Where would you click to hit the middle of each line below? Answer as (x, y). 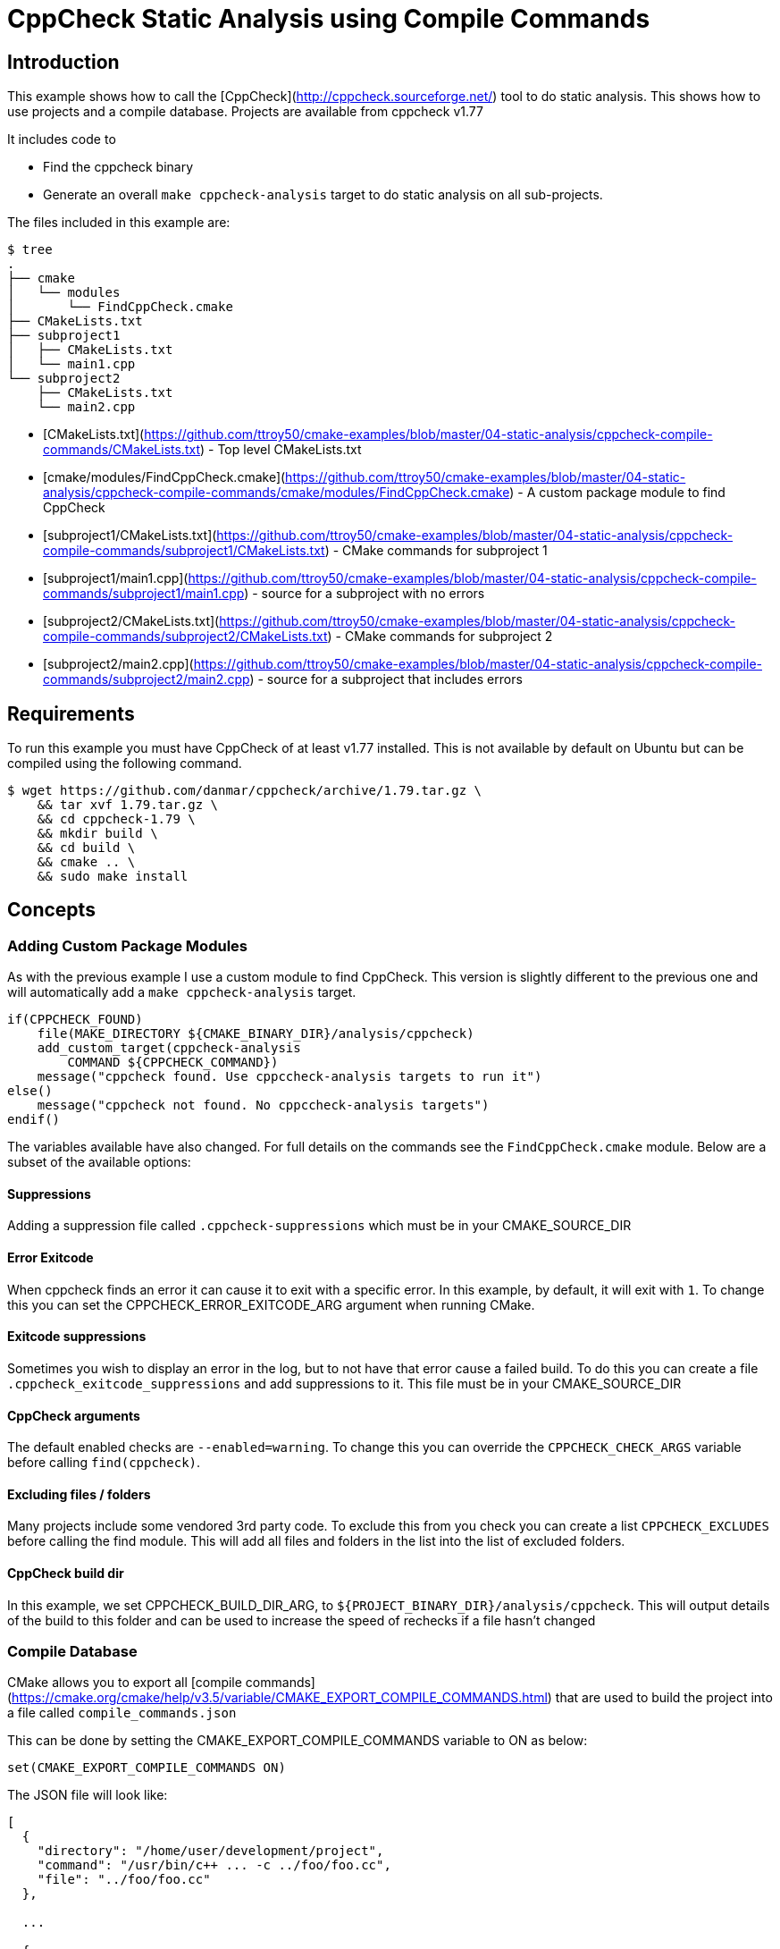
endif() (34, 1120)
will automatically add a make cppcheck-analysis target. (182, 992)
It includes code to (62, 139)
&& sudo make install (113, 877)
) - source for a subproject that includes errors (386, 679)
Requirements (71, 713)
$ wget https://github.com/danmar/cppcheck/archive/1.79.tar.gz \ (245, 791)
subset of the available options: (99, 1162)
